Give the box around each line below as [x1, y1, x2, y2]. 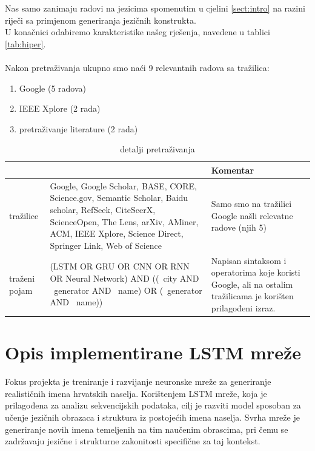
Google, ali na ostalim [211, 277, 293, 290]
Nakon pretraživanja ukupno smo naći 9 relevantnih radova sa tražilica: [5, 61, 270, 73]
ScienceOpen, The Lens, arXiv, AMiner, [50, 215, 199, 228]
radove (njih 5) [211, 221, 267, 234]
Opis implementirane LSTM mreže [5, 340, 301, 365]
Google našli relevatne [211, 209, 293, 222]
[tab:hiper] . [5, 37, 46, 50]
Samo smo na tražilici [211, 197, 292, 210]
